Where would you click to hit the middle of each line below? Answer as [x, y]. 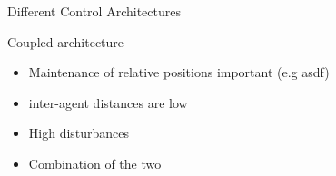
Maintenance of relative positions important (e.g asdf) [179, 72]
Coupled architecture [66, 41]
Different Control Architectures [94, 11]
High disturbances [79, 133]
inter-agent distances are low [108, 102]
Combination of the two [95, 163]
